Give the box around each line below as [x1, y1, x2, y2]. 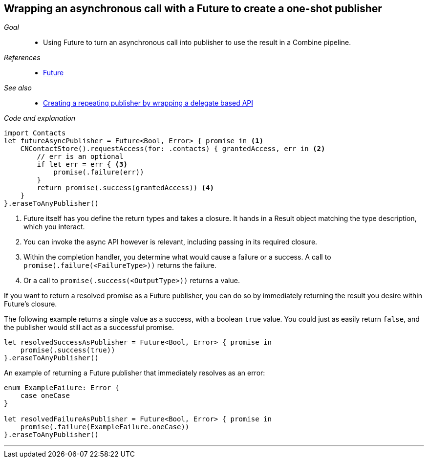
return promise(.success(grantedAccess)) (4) [37, 184, 214, 192]
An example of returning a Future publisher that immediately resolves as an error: [4, 369, 265, 377]
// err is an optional [37, 153, 124, 161]
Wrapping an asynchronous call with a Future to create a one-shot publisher [4, 2, 382, 15]
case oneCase [20, 392, 70, 400]
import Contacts [4, 129, 66, 137]
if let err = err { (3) [37, 160, 128, 169]
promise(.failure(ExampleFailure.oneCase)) [20, 423, 190, 431]
